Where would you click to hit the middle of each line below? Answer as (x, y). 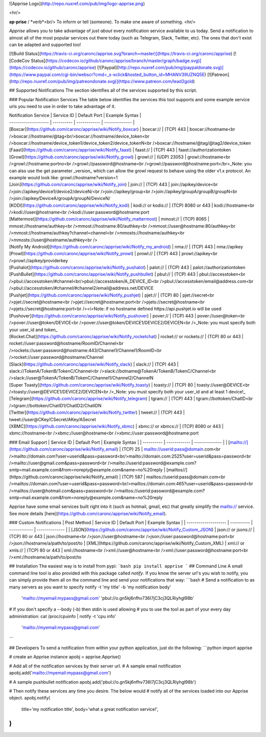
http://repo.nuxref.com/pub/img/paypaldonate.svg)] (171, 68)
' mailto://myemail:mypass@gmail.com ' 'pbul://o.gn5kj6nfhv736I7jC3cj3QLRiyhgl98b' (108, 598)
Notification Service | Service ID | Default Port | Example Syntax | (75, 116)
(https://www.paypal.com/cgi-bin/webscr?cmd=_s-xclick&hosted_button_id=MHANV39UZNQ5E (107, 75)
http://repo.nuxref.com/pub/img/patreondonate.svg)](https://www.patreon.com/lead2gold (102, 81)
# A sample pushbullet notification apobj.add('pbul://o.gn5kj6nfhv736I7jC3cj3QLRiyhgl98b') (103, 682)
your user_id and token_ (33, 330)
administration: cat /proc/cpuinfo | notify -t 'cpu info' (63, 616)
